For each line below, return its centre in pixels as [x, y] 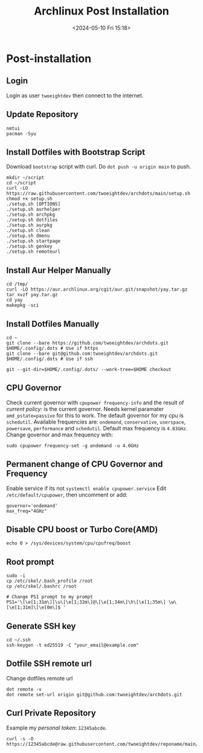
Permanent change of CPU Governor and [85, 464]
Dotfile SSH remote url [49, 664]
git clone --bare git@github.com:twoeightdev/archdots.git [82, 354]
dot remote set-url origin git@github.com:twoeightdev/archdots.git [94, 694]
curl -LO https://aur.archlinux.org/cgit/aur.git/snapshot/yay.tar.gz [97, 289]
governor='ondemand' [32, 506]
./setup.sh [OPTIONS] [34, 204]
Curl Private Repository [51, 713]
